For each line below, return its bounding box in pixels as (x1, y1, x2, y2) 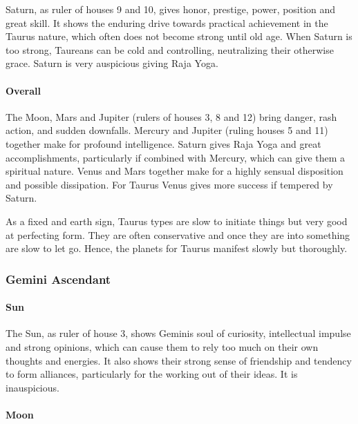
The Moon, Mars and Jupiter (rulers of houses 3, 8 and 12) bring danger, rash (6, 109, 337, 124)
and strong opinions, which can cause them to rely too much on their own (6, 339, 319, 354)
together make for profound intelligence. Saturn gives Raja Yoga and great (6, 136, 321, 151)
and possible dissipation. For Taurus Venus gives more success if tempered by (6, 177, 333, 191)
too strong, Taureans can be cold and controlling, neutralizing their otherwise (6, 42, 334, 57)
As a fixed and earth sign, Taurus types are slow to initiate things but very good (6, 213, 348, 228)
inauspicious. (6, 380, 59, 394)
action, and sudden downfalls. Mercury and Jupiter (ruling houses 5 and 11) (6, 123, 328, 137)
